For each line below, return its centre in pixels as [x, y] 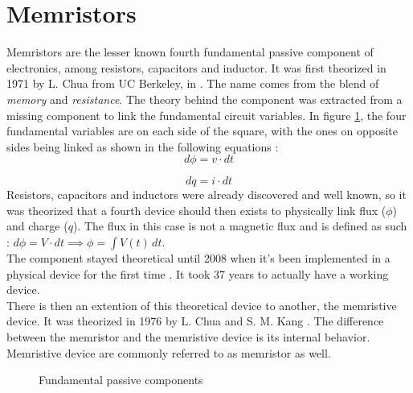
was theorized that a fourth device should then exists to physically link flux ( [196, 210]
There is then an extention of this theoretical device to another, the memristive [202, 305]
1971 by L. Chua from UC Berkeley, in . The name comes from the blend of [193, 83]
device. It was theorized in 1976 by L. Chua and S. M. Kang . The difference [195, 321]
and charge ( [37, 226]
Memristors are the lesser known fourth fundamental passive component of [190, 52]
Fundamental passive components [121, 380]
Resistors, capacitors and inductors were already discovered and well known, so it [206, 194]
